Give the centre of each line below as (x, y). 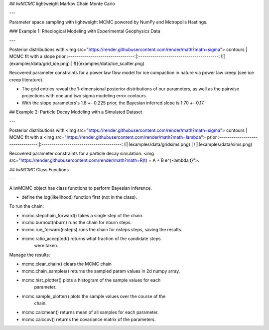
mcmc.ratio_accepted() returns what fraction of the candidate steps (91, 238)
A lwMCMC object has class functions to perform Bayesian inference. (80, 188)
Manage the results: (30, 255)
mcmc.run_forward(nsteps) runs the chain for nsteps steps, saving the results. (102, 229)
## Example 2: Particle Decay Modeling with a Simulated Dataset (76, 112)
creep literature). (26, 79)
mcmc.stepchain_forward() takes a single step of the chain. (83, 215)
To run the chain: (27, 206)
